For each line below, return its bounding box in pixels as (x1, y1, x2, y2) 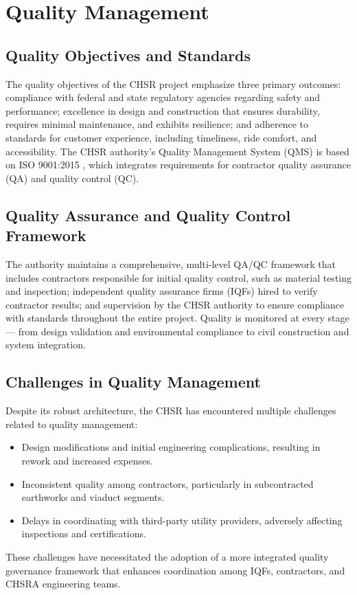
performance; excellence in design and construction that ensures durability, (5, 103, 320, 117)
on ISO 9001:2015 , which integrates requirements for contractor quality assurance (5, 157, 352, 172)
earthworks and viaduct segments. (21, 490, 165, 504)
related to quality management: (5, 416, 138, 431)
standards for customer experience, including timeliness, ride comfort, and (5, 130, 317, 144)
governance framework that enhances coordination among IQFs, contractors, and (5, 563, 345, 577)
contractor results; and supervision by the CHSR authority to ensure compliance (5, 297, 345, 311)
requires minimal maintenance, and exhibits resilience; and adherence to (5, 117, 308, 131)
